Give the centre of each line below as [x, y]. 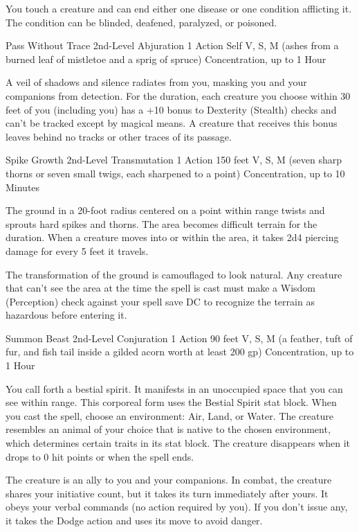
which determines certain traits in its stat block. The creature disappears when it [178, 443]
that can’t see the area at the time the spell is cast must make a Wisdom [161, 288]
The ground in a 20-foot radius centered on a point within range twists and [165, 210]
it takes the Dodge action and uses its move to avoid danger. [134, 520]
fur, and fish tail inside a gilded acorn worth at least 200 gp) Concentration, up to [180, 352]
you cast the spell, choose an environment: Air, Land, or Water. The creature [169, 415]
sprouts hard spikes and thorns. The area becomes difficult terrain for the [162, 223]
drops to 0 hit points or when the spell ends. [100, 456]
